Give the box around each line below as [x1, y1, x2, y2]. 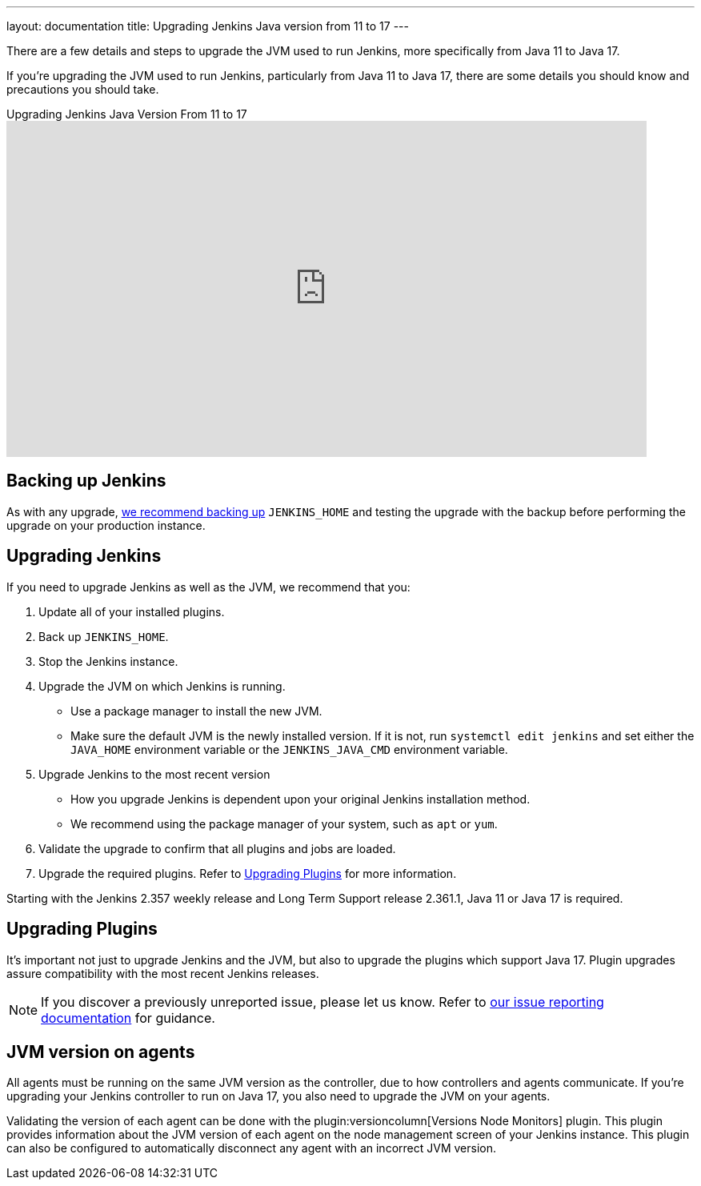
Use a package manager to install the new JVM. [70, 703, 322, 718]
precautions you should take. [6, 82, 159, 96]
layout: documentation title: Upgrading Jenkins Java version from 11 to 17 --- [6, 19, 409, 33]
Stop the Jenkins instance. [38, 654, 178, 668]
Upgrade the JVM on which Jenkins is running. [38, 679, 286, 693]
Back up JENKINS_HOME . [38, 629, 169, 643]
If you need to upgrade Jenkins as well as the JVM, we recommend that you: [6, 579, 411, 594]
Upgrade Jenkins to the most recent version [38, 767, 270, 781]
